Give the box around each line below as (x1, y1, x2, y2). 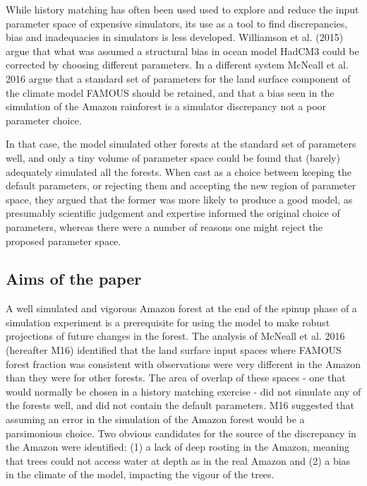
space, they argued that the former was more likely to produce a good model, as (6, 191, 353, 206)
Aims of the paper (6, 268, 142, 290)
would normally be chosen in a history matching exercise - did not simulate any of (6, 384, 361, 398)
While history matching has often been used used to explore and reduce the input (6, 2, 359, 16)
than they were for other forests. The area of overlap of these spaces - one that (6, 370, 346, 385)
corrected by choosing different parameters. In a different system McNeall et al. (6, 57, 349, 72)
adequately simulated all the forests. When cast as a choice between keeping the (6, 164, 351, 179)
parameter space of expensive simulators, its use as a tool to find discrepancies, (6, 16, 348, 30)
